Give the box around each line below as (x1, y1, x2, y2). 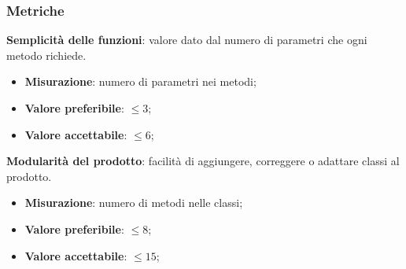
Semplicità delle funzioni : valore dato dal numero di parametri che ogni (6, 31, 367, 48)
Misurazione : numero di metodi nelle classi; (24, 194, 243, 211)
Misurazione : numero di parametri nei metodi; (24, 73, 257, 90)
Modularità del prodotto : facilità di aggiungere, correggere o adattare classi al (6, 153, 400, 169)
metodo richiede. (6, 46, 87, 63)
